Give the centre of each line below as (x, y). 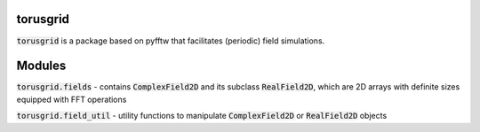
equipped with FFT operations (72, 99)
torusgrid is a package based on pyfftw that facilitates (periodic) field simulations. (171, 41)
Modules (41, 66)
